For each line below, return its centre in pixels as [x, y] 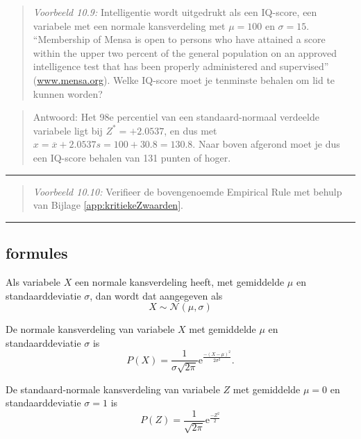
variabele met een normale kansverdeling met [129, 25]
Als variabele [33, 281]
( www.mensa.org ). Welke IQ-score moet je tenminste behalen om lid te [184, 79]
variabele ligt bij [68, 130]
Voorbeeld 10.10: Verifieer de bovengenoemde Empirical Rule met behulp [187, 191]
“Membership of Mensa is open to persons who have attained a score [179, 39]
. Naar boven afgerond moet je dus [266, 144]
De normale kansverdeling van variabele [90, 329]
